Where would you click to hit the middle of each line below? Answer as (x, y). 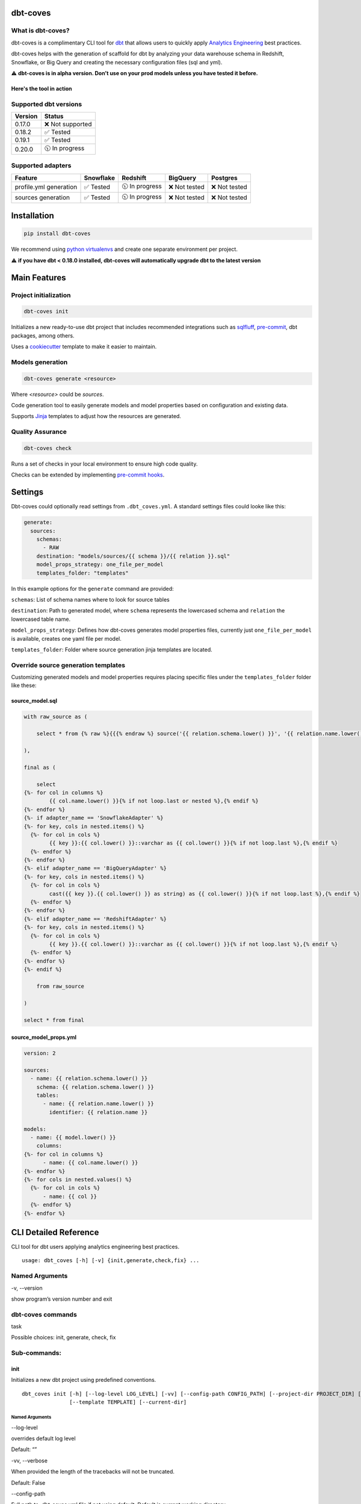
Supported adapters (41, 165)
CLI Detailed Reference (55, 1232)
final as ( (40, 767)
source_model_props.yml (44, 1037)
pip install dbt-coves (57, 234)
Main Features (39, 278)
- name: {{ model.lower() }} (73, 1137)
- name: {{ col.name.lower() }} (91, 1163)
